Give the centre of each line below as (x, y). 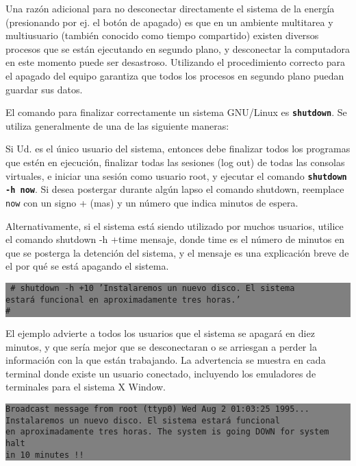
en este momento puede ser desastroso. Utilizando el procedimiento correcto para (176, 62)
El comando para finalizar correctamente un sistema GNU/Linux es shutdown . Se (176, 112)
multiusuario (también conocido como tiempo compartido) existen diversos (162, 35)
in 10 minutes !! (45, 455)
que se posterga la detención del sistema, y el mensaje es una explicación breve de (177, 252)
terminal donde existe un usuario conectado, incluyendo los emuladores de (161, 373)
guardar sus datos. (44, 89)
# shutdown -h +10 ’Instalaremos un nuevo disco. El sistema (153, 288)
